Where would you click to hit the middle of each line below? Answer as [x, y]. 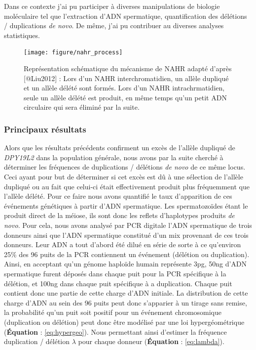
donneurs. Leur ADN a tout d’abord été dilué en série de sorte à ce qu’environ [123, 244]
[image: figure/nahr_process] [73, 53]
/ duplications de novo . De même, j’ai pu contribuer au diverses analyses [114, 25]
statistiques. [22, 35]
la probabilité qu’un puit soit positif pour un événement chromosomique [113, 312]
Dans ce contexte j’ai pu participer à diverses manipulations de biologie [112, 6]
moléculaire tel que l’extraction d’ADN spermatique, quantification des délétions [126, 16]
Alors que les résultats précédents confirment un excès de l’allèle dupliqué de [120, 148]
